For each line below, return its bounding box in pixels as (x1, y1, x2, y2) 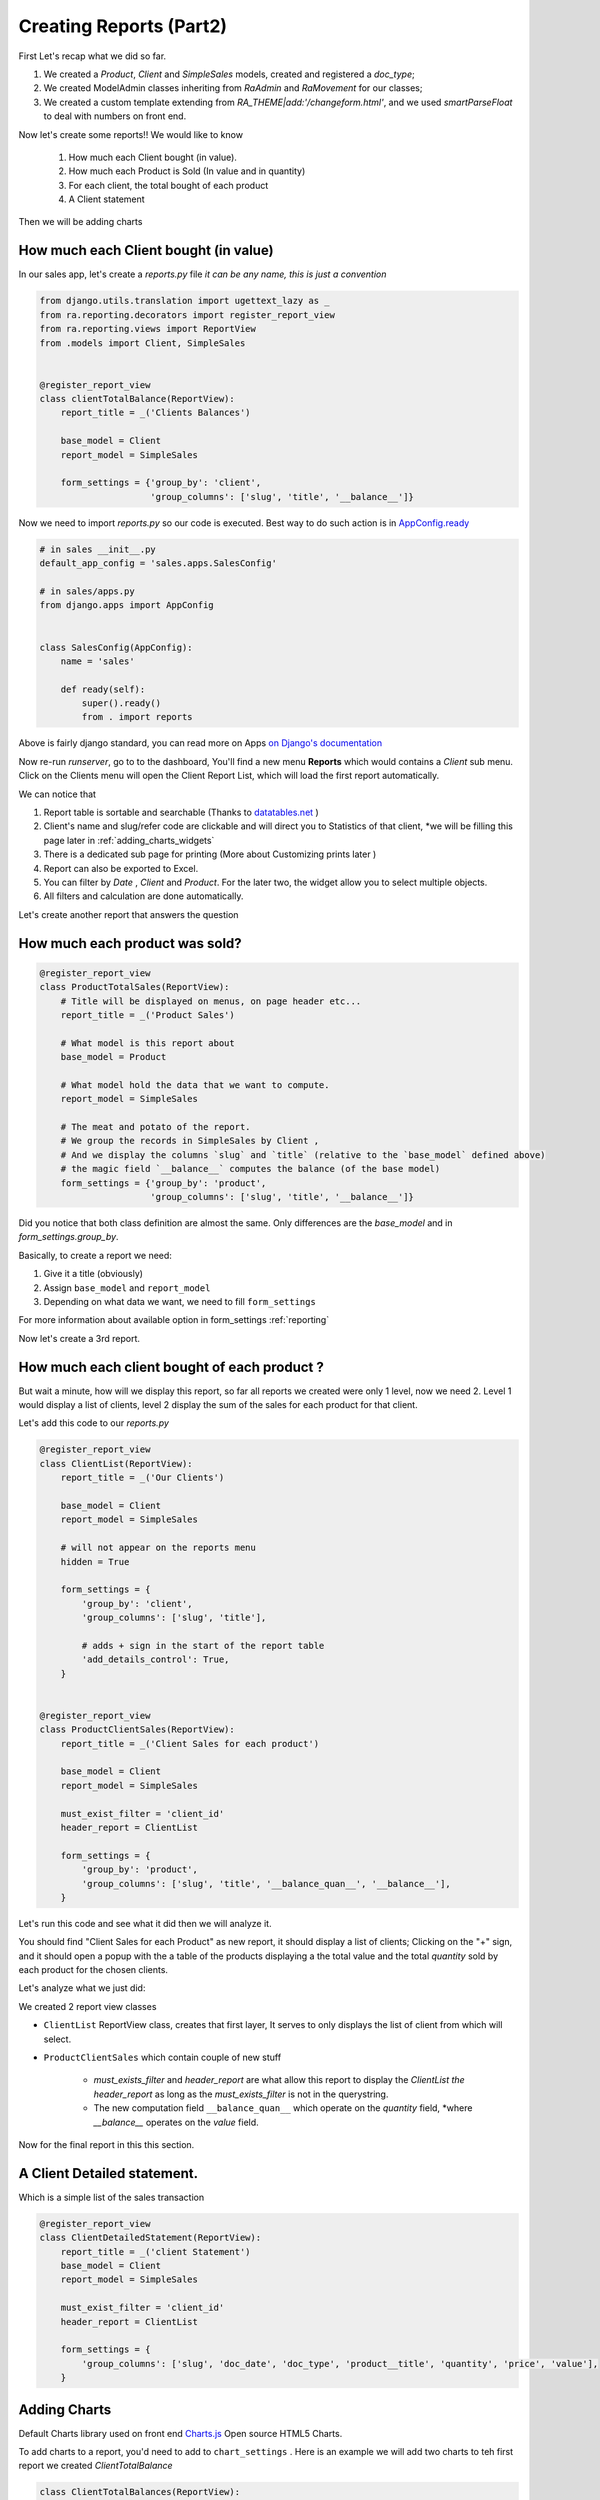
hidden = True (60, 1556, 130, 1567)
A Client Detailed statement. (18, 2165, 199, 2182)
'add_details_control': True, (81, 1654, 230, 1665)
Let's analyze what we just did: (18, 1982, 146, 1994)
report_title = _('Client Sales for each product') (60, 1738, 320, 1749)
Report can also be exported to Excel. (43, 862, 199, 874)
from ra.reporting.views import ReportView (39, 323, 257, 335)
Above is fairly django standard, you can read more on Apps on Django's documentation (18, 737, 383, 749)
